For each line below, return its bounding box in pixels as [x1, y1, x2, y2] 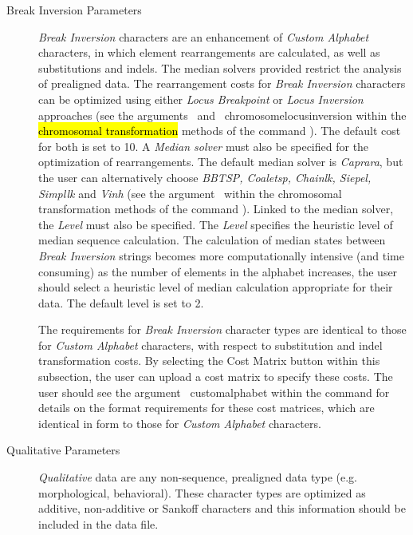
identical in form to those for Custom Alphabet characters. [38, 414, 321, 431]
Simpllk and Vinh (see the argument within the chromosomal [38, 184, 342, 201]
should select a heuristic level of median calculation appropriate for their [38, 279, 393, 295]
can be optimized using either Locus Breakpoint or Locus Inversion [38, 90, 364, 107]
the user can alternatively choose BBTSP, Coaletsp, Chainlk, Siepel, [38, 168, 372, 185]
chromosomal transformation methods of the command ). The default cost [38, 122, 401, 139]
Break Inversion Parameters [6, 2, 142, 18]
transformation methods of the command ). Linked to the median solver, [38, 200, 394, 217]
